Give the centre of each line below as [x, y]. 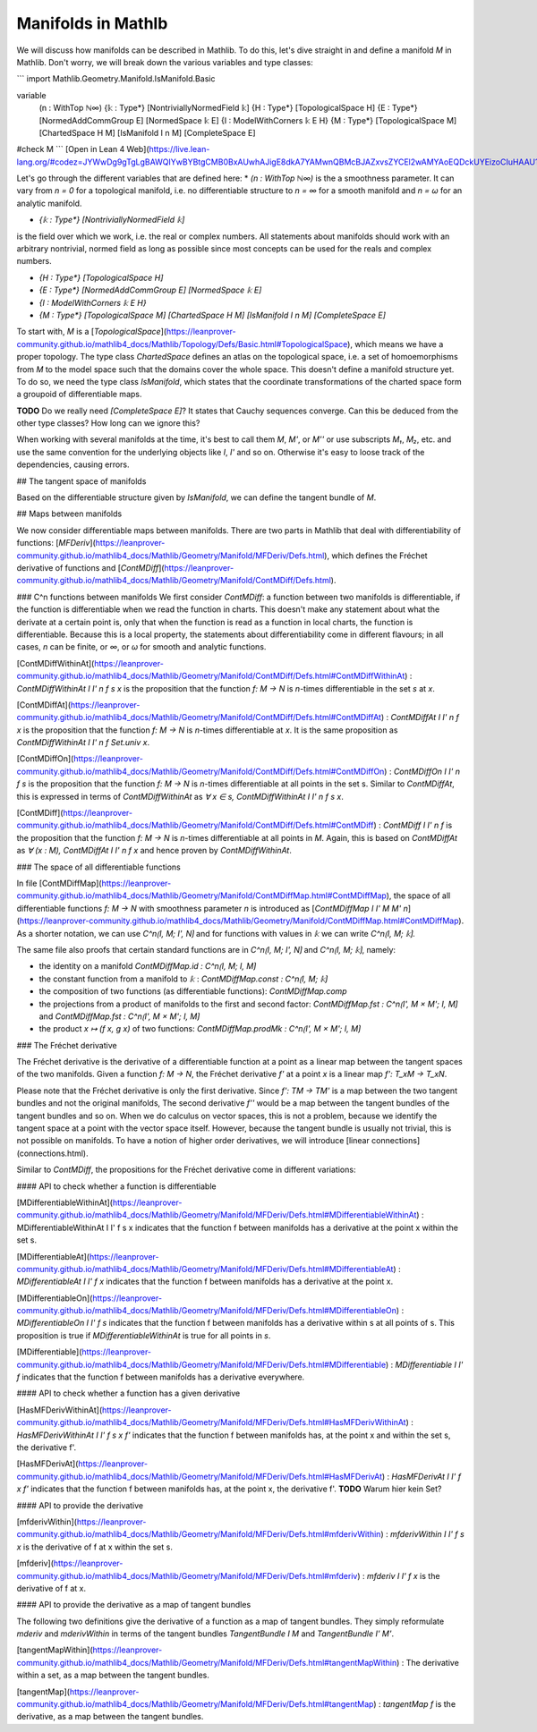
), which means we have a [396, 344]
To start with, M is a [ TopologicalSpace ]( [92, 332]
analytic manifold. [49, 203]
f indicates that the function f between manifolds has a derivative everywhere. [161, 1377]
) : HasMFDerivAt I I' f [421, 1476]
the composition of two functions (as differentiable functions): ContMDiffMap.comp [193, 991]
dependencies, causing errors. [73, 464]
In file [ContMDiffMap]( [59, 883]
